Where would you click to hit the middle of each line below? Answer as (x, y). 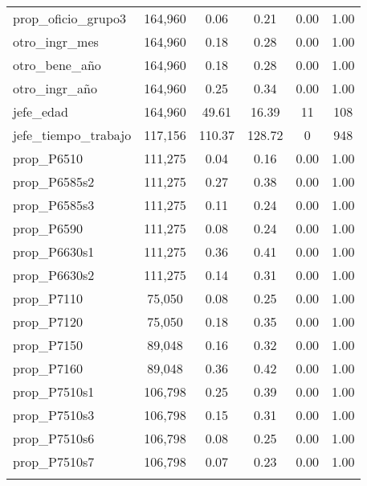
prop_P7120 (48, 321)
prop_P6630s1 (54, 251)
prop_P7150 (48, 345)
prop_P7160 (48, 368)
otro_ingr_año (55, 88)
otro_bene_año (57, 65)
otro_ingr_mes (56, 41)
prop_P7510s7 (54, 461)
